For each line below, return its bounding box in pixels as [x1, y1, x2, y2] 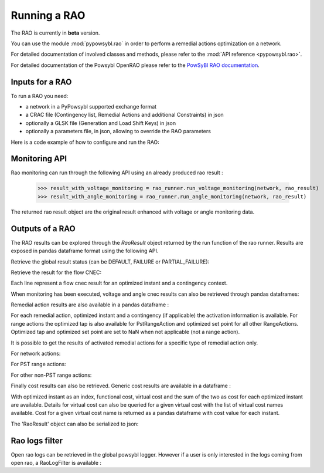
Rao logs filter [11, 435, 63, 445]
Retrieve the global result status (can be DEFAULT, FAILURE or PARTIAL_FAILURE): [11, 258, 210, 265]
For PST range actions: [11, 361, 67, 368]
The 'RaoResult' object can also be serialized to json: [11, 420, 139, 427]
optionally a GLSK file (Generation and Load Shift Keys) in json [25, 119, 176, 126]
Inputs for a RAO [11, 77, 72, 87]
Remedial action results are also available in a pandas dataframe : [11, 301, 169, 308]
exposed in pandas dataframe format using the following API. [11, 247, 159, 255]
